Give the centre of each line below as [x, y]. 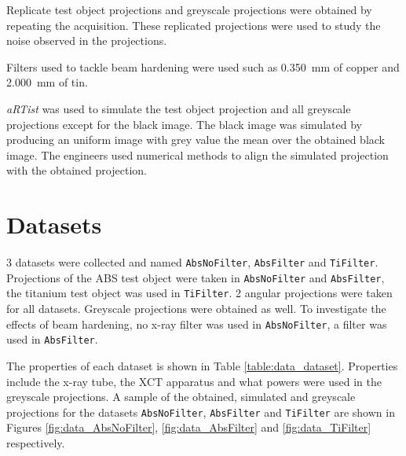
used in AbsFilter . [52, 339]
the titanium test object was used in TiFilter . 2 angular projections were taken [199, 293]
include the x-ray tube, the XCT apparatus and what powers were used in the [194, 381]
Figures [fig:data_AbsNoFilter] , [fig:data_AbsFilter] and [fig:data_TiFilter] [189, 427]
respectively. [36, 442]
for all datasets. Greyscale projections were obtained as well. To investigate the [196, 309]
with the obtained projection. [77, 170]
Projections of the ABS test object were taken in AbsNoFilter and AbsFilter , [196, 277]
